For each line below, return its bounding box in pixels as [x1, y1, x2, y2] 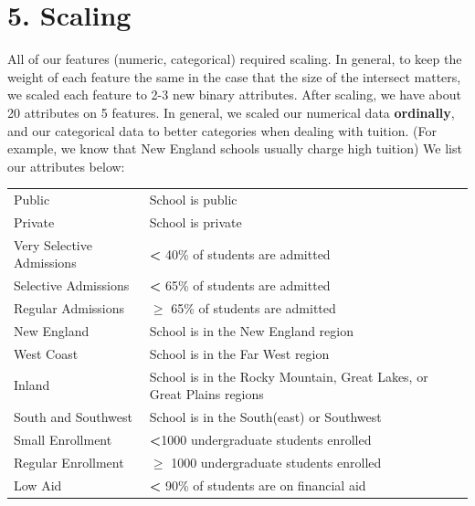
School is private [149, 212, 242, 231]
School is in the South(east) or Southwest [149, 406, 382, 426]
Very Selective [14, 235, 92, 254]
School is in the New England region [149, 321, 354, 340]
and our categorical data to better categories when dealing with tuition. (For [7, 121, 437, 140]
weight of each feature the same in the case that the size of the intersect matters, [7, 67, 461, 86]
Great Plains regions [149, 385, 264, 404]
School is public [149, 190, 237, 209]
